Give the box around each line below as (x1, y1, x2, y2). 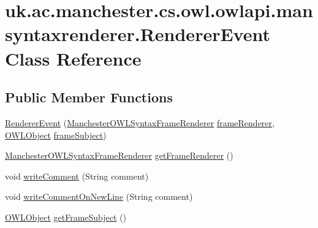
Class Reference (5, 45, 142, 70)
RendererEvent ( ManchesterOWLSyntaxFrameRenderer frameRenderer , (5, 116, 274, 129)
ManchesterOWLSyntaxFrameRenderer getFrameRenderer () (5, 149, 233, 162)
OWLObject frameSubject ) (5, 128, 107, 141)
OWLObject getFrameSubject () (5, 210, 127, 223)
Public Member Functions (5, 88, 173, 107)
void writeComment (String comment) (5, 169, 149, 182)
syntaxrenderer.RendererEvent (5, 21, 270, 47)
